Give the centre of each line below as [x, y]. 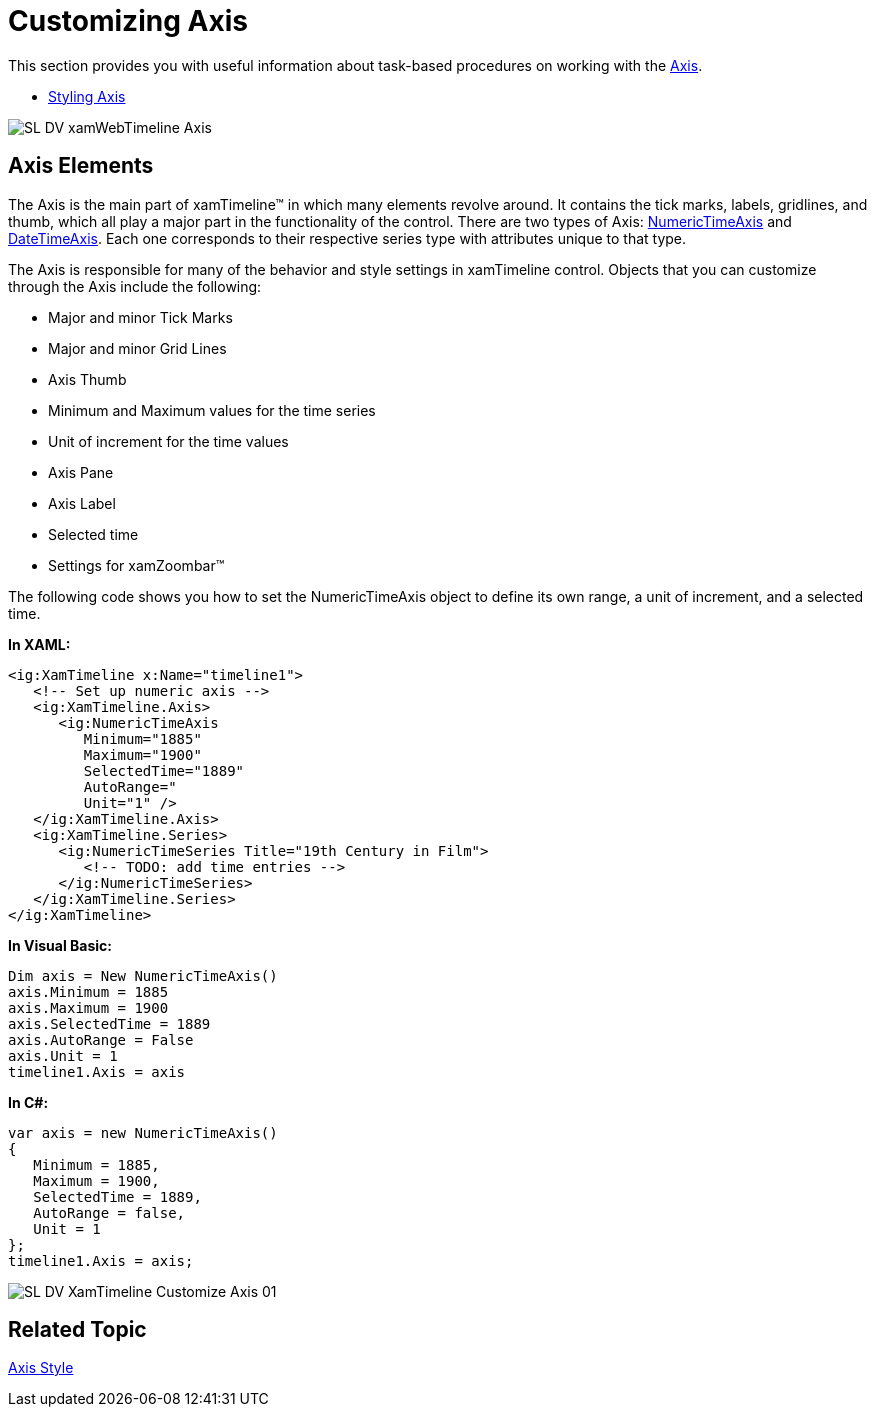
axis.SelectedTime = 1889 [109, 1023]
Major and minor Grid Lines [137, 348]
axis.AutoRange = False [101, 1039]
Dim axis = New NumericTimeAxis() [143, 975]
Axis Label [82, 503]
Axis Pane [81, 472]
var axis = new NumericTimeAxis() [143, 1132]
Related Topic [77, 1330]
